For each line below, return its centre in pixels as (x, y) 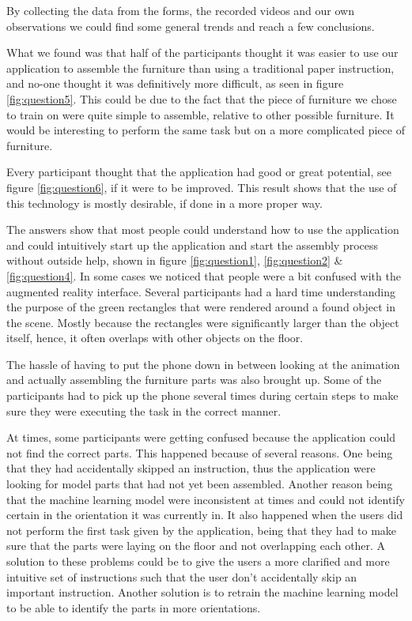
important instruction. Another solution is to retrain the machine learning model (202, 592)
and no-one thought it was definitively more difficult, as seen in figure (175, 83)
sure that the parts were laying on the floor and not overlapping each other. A (196, 546)
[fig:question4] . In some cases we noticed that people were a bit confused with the (204, 275)
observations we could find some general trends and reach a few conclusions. (191, 26)
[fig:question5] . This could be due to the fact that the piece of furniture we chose (202, 98)
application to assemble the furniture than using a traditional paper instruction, (200, 68)
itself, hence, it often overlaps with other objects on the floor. (155, 338)
